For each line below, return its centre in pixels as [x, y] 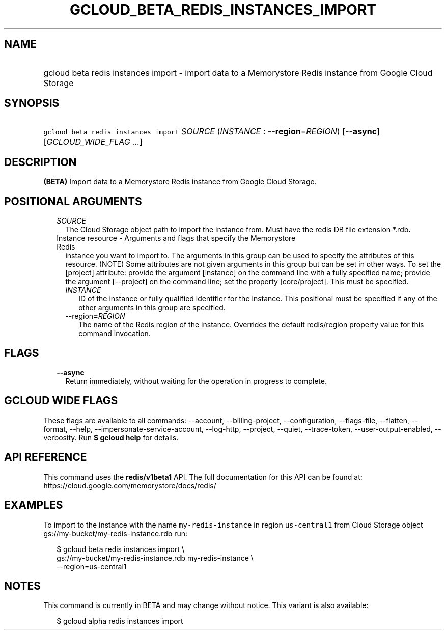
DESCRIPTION [40, 162]
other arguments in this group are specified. [152, 308]
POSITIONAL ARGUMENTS [73, 201]
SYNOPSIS [32, 103]
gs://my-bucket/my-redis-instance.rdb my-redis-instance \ [155, 558]
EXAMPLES [34, 505]
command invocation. [115, 334]
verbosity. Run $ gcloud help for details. [111, 437]
